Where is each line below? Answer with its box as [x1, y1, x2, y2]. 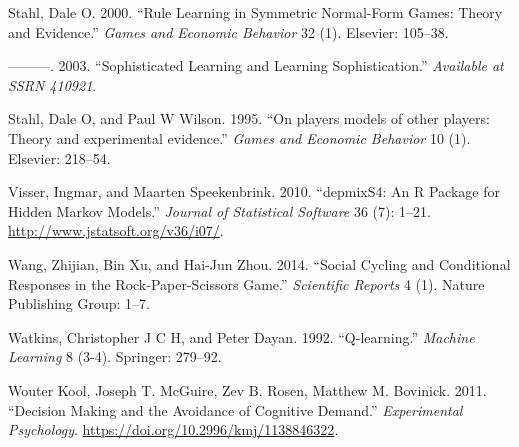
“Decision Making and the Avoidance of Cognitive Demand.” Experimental [8, 399, 463, 420]
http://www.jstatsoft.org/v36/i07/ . [8, 220, 224, 241]
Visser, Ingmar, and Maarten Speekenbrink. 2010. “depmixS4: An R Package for [8, 181, 500, 202]
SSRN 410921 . [8, 74, 97, 95]
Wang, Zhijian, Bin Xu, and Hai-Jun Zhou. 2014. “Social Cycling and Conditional [8, 253, 511, 274]
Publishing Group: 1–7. [8, 293, 151, 314]
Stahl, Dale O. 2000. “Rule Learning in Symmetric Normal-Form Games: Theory [8, 2, 503, 22]
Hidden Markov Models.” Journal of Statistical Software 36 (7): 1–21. [8, 200, 431, 221]
